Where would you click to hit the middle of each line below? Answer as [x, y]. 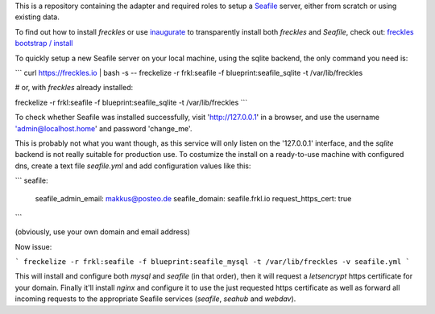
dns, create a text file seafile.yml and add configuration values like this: [133, 166]
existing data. [37, 17]
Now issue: [33, 246]
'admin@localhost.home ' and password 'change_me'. [104, 128]
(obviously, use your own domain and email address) [103, 232]
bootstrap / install [44, 43]
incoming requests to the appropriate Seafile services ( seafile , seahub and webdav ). [155, 299]
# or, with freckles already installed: [74, 88]
